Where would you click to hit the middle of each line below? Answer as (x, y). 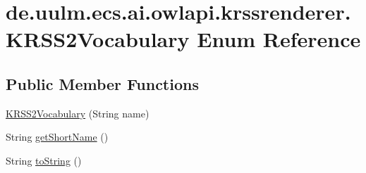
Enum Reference (279, 39)
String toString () (44, 160)
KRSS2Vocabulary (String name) (78, 113)
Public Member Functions (102, 83)
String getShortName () (57, 137)
